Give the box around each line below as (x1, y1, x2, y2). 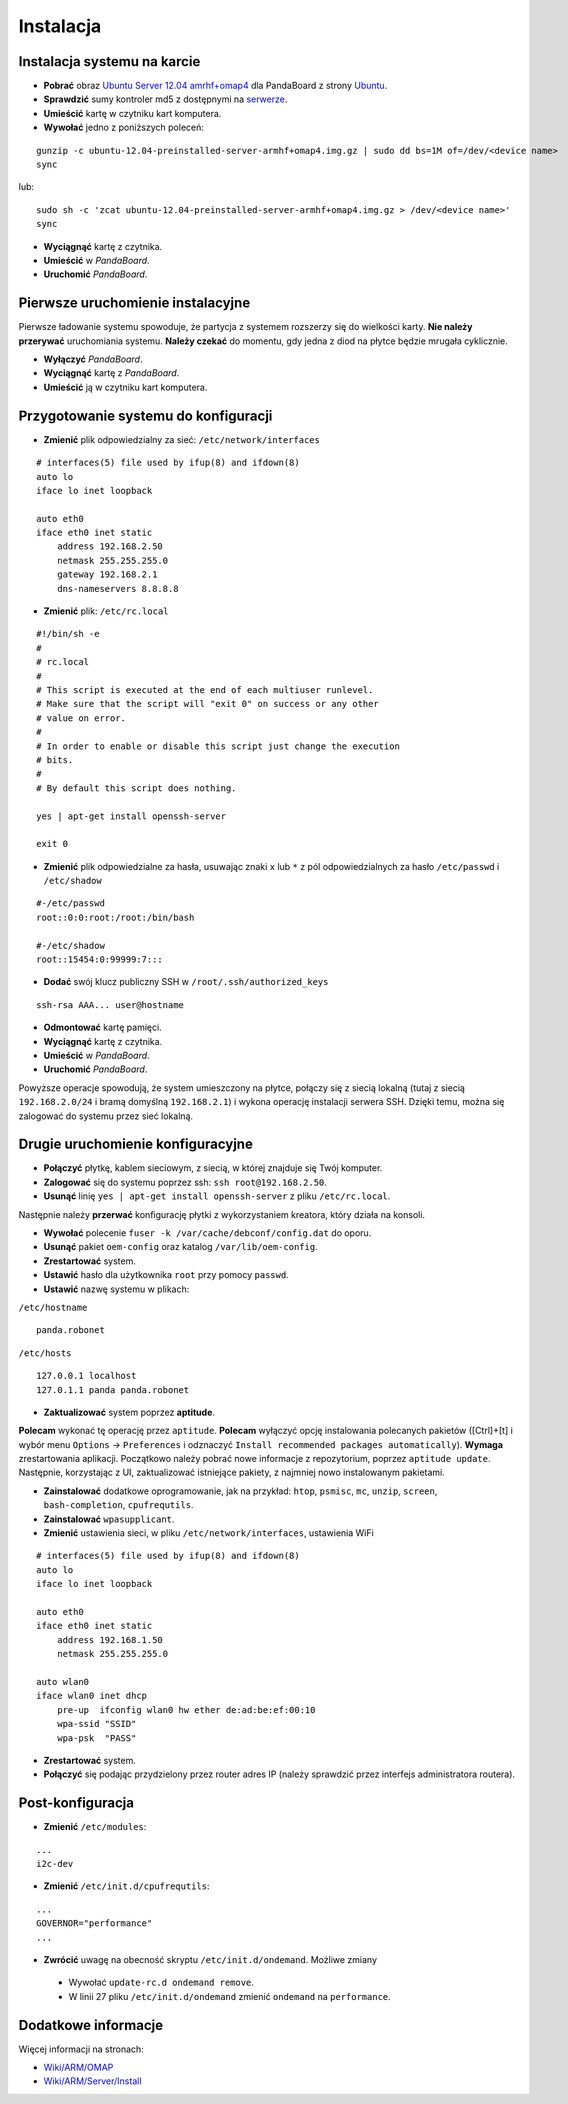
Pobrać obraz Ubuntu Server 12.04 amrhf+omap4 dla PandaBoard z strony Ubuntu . (43, 80, 388, 92)
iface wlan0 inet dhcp (36, 1690, 148, 1702)
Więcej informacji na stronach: (18, 2043, 144, 2055)
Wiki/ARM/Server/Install (43, 2075, 142, 2087)
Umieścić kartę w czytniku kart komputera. (43, 107, 222, 119)
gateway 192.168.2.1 (56, 569, 158, 580)
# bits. (36, 754, 74, 765)
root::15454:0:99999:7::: (36, 954, 164, 965)
